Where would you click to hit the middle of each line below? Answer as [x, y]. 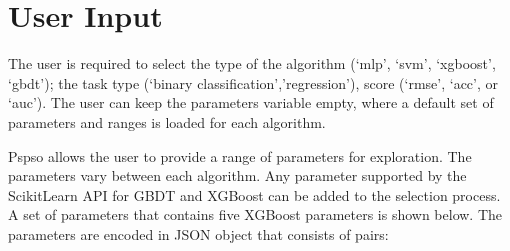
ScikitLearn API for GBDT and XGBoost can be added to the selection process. [254, 194]
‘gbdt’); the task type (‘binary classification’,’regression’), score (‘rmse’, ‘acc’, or [253, 82]
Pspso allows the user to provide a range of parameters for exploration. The [240, 155]
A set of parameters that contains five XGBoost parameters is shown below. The [255, 214]
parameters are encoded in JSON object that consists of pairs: [198, 233]
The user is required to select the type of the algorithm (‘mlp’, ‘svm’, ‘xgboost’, [252, 63]
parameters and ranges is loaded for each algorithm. [167, 121]
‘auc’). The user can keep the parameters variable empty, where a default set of [251, 102]
